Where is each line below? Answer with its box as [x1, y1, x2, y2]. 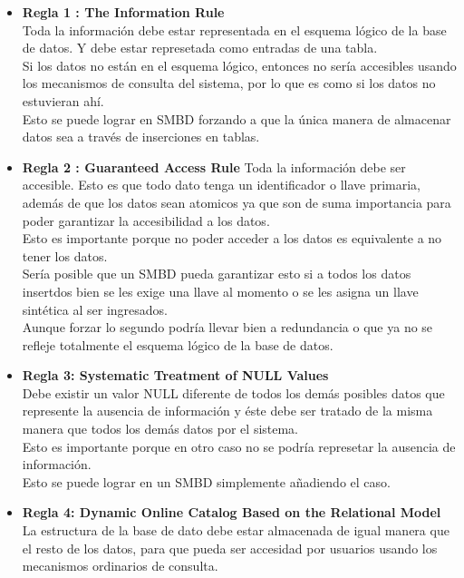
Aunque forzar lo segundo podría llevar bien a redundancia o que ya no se [22, 318, 433, 337]
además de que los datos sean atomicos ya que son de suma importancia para [22, 192, 451, 211]
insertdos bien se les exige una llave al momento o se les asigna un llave [22, 281, 419, 300]
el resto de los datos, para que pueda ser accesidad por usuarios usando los [22, 538, 438, 557]
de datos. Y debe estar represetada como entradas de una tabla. [22, 38, 378, 57]
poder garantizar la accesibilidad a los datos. [22, 211, 270, 230]
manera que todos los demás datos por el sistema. [22, 419, 299, 438]
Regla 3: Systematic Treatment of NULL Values [22, 366, 329, 385]
